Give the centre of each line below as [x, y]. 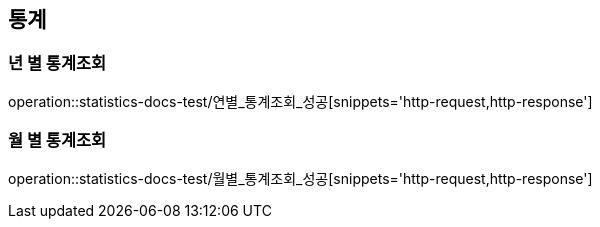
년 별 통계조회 [57, 63]
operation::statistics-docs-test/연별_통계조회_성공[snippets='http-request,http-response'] [300, 101]
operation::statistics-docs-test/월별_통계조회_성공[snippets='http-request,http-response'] [300, 178]
